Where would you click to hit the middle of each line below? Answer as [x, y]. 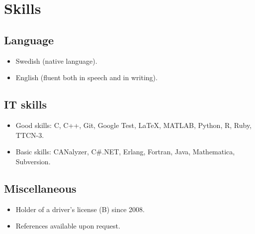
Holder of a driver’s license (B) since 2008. [80, 209]
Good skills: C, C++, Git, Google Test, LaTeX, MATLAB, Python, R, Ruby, [134, 125]
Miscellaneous [40, 188]
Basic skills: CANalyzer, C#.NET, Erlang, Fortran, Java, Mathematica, [125, 152]
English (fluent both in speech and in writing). [86, 77]
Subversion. [33, 161]
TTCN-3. [30, 135]
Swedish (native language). [56, 60]
